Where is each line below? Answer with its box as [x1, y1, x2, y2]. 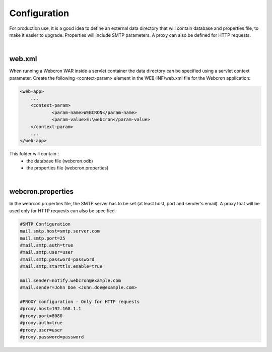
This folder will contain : [9, 151, 59, 157]
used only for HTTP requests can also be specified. [9, 207, 116, 214]
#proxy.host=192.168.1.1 [20, 306, 82, 312]
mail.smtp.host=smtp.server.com [20, 228, 100, 234]
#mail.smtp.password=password [20, 256, 95, 262]
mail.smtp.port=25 [20, 235, 65, 241]
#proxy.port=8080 [20, 313, 63, 319]
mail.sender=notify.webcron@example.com [20, 277, 121, 283]
